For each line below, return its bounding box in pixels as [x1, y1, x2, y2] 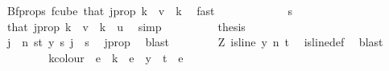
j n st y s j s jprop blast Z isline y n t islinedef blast [6, 34, 383, 50]
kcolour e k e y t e [48, 49, 184, 65]
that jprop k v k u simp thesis [6, 18, 246, 34]
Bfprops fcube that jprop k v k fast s [6, 2, 293, 18]
